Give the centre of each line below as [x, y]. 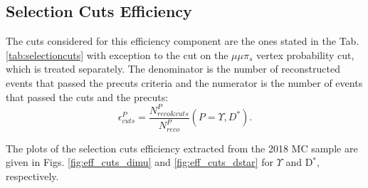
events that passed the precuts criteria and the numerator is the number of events [184, 82]
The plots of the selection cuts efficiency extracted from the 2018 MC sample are [182, 148]
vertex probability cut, [305, 54]
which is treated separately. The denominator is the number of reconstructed [173, 69]
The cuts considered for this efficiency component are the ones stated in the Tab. [183, 41]
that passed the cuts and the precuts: [87, 96]
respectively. [32, 176]
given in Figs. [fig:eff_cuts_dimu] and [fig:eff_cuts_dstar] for [140, 162]
